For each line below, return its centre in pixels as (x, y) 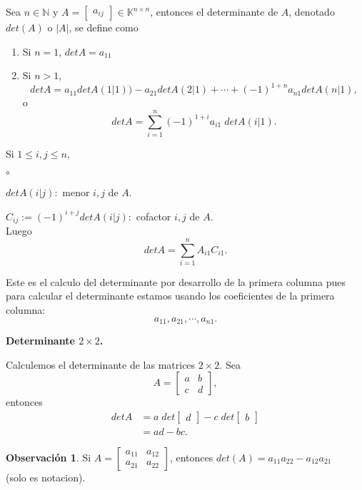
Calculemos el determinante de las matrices (101, 364)
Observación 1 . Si (49, 457)
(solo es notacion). (46, 477)
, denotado (312, 11)
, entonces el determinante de (214, 11)
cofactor (154, 216)
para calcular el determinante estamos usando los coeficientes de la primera (170, 296)
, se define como (104, 27)
